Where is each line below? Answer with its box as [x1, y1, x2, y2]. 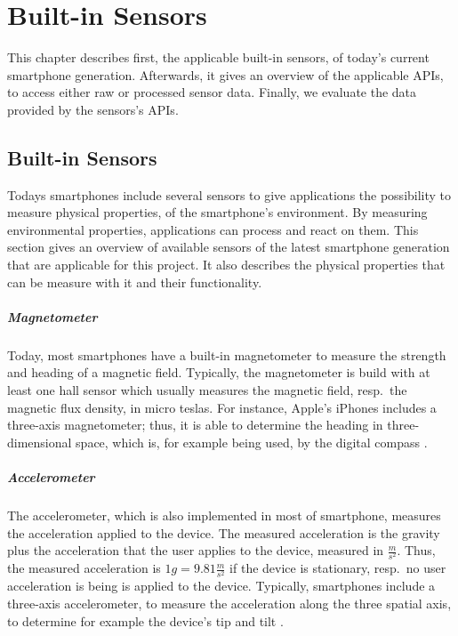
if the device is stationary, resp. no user [229, 559, 446, 577]
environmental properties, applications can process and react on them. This [7, 220, 419, 238]
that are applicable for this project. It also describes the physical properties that [7, 255, 446, 274]
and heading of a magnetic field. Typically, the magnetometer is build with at [7, 363, 430, 382]
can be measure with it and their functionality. [7, 272, 262, 291]
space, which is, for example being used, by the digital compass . [76, 432, 428, 451]
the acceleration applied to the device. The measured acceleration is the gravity [7, 523, 440, 542]
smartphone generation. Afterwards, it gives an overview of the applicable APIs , [7, 65, 444, 84]
